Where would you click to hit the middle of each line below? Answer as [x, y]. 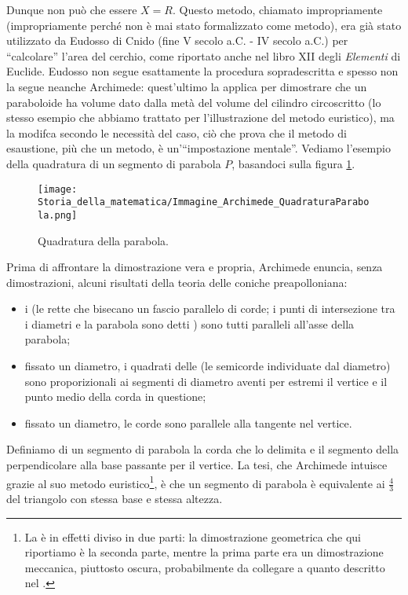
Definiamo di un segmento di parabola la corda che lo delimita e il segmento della [203, 449]
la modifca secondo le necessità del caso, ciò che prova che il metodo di [177, 132]
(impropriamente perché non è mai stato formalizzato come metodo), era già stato [204, 25]
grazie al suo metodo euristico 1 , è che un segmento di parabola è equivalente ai [196, 482]
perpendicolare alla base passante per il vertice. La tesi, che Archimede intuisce [197, 465]
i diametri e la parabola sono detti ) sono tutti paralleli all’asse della [189, 323]
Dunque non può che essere [72, 9]
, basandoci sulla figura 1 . [293, 163]
